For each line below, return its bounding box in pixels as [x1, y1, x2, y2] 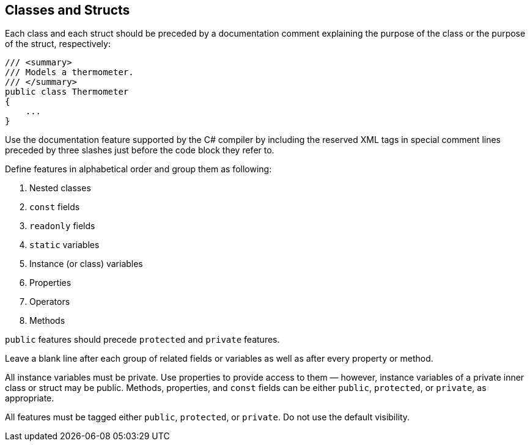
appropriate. [5, 393, 54, 404]
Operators [29, 296, 70, 307]
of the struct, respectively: [5, 38, 111, 49]
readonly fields [29, 221, 95, 232]
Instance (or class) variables [29, 258, 143, 269]
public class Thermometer [5, 87, 129, 97]
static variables [29, 239, 100, 250]
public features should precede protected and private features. [5, 334, 280, 345]
